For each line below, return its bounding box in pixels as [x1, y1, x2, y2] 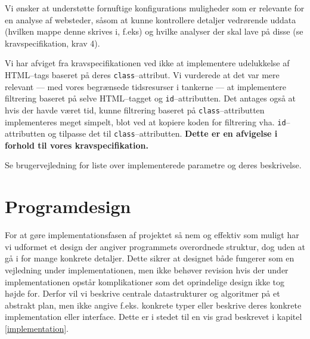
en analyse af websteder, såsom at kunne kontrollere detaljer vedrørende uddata [5, 13, 296, 26]
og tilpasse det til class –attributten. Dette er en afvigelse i [48, 127, 278, 140]
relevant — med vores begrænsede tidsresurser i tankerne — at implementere [5, 80, 286, 93]
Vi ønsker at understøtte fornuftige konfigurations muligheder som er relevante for [5, 2, 305, 14]
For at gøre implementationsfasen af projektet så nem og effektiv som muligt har [5, 229, 299, 241]
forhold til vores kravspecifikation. [5, 138, 148, 151]
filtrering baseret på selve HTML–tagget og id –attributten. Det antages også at [5, 92, 296, 104]
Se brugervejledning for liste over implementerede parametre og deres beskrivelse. [5, 159, 302, 171]
